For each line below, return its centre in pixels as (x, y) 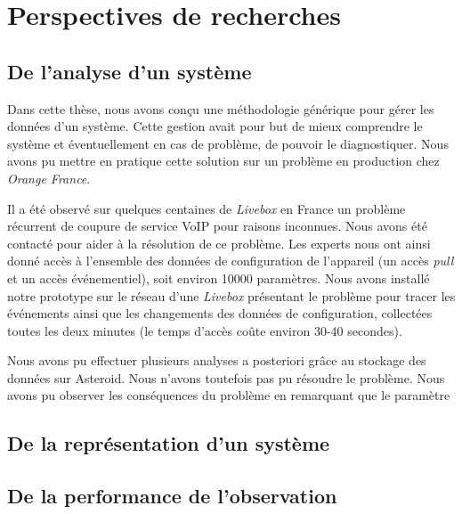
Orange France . (49, 178)
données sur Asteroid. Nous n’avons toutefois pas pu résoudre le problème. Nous (226, 377)
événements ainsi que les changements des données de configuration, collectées (220, 313)
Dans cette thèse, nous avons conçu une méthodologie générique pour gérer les (221, 108)
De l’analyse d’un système (130, 71)
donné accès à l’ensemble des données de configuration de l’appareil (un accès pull (231, 261)
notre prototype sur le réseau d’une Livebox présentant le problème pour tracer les (231, 295)
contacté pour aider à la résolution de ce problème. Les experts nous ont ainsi (219, 243)
